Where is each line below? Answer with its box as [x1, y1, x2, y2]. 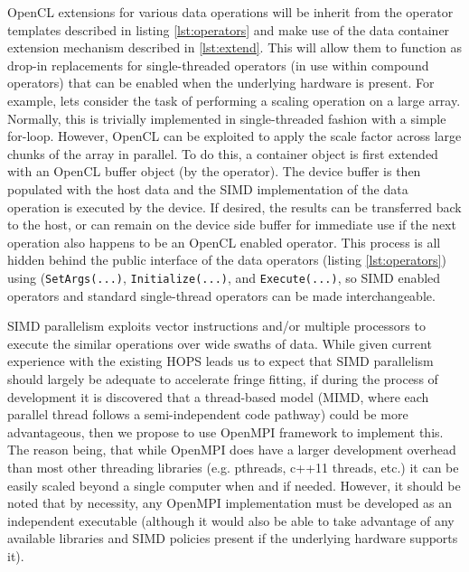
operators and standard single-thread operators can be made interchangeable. [7, 286, 436, 305]
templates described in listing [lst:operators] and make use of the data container [7, 20, 450, 39]
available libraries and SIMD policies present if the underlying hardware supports [7, 529, 458, 548]
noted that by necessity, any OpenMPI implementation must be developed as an [7, 493, 453, 512]
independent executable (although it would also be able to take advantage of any [7, 511, 455, 530]
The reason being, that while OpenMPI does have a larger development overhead [7, 440, 456, 459]
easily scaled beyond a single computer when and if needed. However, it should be [7, 475, 461, 494]
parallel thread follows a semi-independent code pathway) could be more [7, 405, 408, 424]
